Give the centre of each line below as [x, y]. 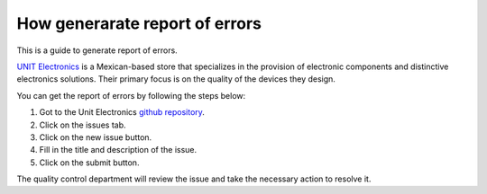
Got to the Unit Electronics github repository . [122, 112]
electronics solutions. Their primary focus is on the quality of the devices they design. [176, 79]
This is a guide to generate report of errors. [97, 50]
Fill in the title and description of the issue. [118, 150]
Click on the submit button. [89, 163]
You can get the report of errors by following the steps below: [131, 95]
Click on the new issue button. [96, 137]
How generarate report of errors [139, 23]
